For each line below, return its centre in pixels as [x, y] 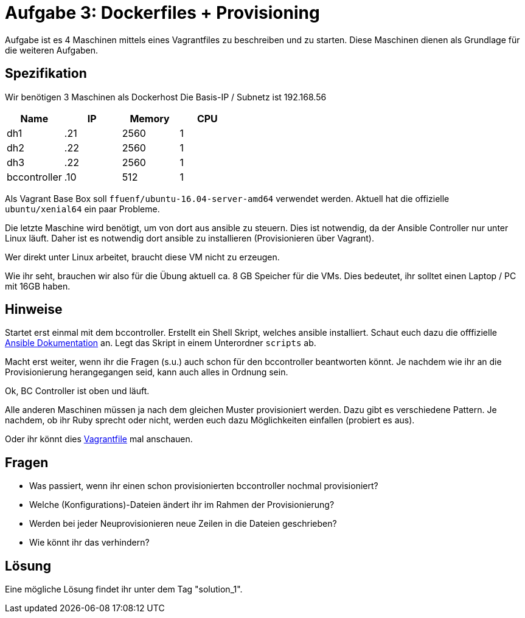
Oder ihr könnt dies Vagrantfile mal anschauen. [99, 439]
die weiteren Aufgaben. [52, 50]
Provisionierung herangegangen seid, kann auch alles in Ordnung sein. [147, 372]
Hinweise [34, 310]
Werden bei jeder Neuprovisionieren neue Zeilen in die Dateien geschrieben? [183, 524]
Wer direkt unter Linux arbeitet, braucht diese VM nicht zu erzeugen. [142, 257]
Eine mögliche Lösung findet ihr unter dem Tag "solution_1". [124, 589]
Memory [150, 118]
